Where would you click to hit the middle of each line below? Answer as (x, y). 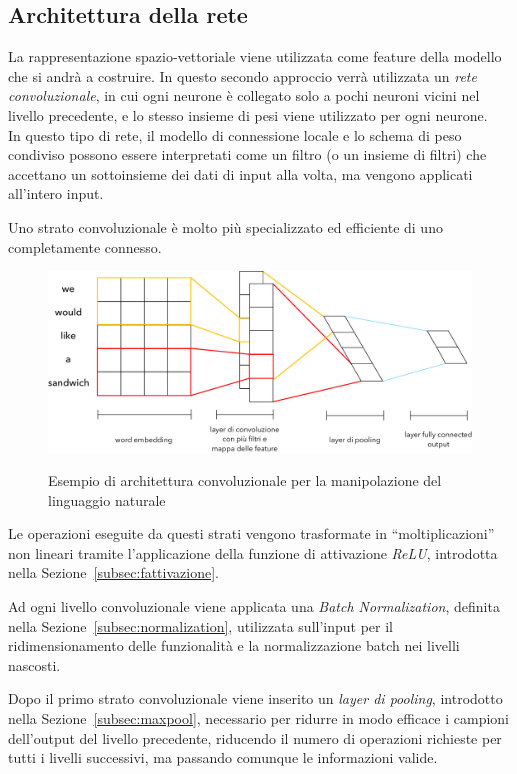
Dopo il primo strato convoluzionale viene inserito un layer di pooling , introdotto (255, 698)
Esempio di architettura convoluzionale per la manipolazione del (245, 480)
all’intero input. (56, 193)
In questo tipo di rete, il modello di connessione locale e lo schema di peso (235, 134)
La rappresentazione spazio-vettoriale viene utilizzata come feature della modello (255, 56)
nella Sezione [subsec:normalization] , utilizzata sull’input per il (200, 625)
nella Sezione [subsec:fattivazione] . (113, 572)
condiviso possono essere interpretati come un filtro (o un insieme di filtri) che (247, 154)
